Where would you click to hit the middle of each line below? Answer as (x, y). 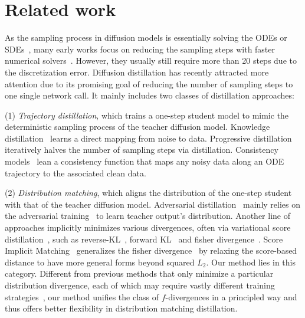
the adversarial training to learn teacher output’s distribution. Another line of (147, 216)
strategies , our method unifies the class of (82, 296)
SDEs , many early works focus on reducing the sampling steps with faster (140, 49)
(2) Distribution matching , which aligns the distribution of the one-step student (148, 193)
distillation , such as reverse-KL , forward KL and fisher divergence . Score (144, 239)
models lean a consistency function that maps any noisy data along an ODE (145, 161)
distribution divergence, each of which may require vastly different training (140, 285)
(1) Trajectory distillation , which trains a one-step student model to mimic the (147, 115)
